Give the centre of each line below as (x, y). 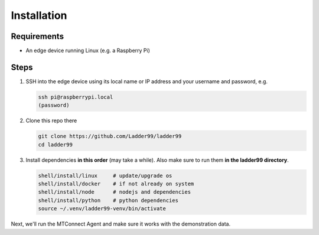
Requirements (38, 36)
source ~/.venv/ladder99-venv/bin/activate (102, 209)
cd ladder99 (56, 144)
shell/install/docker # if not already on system (116, 184)
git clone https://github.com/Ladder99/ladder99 (110, 136)
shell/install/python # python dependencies (108, 200)
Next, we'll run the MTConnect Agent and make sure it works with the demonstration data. (121, 224)
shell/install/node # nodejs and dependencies (115, 192)
